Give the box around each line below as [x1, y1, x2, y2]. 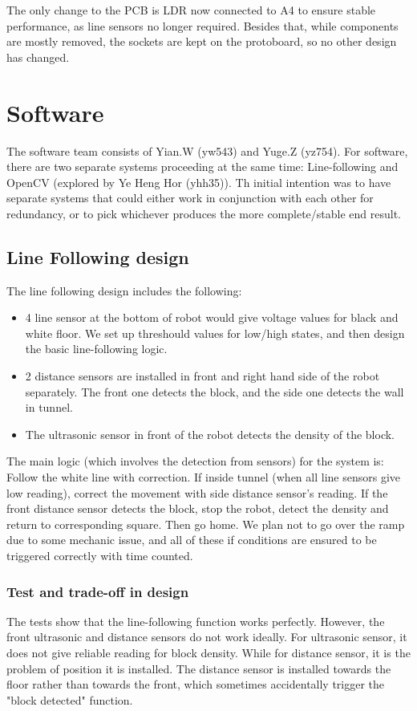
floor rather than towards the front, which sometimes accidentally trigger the [6, 676, 385, 693]
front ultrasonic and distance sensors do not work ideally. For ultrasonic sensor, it [6, 628, 407, 645]
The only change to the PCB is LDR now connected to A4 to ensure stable [6, 2, 376, 18]
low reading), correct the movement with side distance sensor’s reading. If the [6, 484, 388, 501]
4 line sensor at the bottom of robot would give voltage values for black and [25, 309, 399, 326]
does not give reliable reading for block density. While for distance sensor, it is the [6, 644, 411, 660]
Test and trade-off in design [6, 581, 189, 601]
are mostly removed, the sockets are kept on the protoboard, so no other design [6, 33, 397, 50]
